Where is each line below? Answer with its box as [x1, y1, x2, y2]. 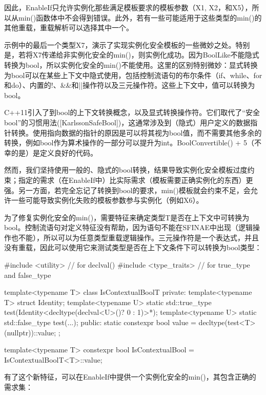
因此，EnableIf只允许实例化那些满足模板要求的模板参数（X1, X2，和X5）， [4, 2, 252, 12]
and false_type [4, 269, 51, 280]
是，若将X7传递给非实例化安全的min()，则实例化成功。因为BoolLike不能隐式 [4, 49, 259, 60]
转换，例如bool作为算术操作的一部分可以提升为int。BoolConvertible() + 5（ [4, 137, 254, 148]
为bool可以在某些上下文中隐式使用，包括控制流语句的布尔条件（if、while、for [4, 69, 262, 80]
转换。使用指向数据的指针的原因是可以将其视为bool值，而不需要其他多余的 [11, 127, 262, 138]
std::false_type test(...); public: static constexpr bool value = [4, 317, 196, 328]
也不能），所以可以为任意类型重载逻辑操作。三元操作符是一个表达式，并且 [11, 232, 259, 242]
